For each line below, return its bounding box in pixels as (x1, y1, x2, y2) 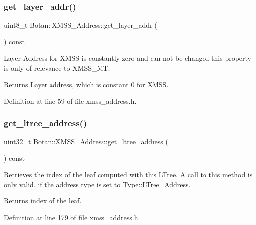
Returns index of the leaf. (4, 195, 82, 206)
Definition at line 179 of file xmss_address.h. (4, 212, 140, 222)
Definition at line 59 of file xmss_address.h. (4, 96, 137, 106)
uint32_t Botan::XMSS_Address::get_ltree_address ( (4, 136, 168, 146)
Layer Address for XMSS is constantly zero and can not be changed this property (4, 53, 251, 63)
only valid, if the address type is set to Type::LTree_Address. (4, 179, 191, 189)
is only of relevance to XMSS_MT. (4, 63, 110, 73)
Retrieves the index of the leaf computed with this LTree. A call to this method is (4, 169, 253, 180)
